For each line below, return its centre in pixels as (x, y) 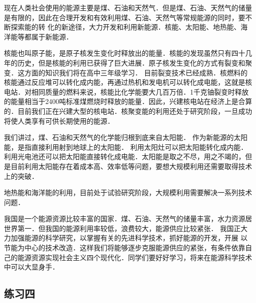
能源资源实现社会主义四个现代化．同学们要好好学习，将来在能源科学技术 (135, 257)
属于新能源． (52, 36)
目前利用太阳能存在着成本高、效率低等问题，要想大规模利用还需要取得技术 (131, 166)
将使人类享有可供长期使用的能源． (59, 120)
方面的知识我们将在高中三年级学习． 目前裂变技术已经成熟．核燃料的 (136, 72)
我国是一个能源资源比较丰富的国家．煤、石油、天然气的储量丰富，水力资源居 (128, 219)
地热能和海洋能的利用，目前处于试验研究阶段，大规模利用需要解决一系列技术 (128, 192)
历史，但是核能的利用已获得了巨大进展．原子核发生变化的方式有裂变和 (131, 62)
